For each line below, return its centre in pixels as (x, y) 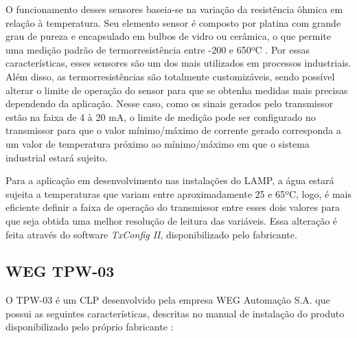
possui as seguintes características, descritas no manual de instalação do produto (175, 313)
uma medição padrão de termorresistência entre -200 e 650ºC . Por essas (158, 49)
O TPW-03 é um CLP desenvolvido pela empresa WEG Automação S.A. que (168, 300)
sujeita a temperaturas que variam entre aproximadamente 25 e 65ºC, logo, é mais (179, 193)
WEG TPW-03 (60, 271)
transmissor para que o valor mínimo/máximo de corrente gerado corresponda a (173, 130)
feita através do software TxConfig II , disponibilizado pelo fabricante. (151, 234)
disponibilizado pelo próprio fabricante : (90, 327)
